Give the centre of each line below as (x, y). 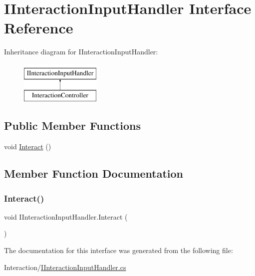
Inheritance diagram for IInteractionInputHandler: (81, 52)
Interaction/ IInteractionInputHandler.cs (65, 267)
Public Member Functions (72, 126)
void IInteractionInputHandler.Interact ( (66, 216)
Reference (39, 28)
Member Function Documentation (94, 173)
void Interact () (28, 146)
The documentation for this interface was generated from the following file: (119, 250)
